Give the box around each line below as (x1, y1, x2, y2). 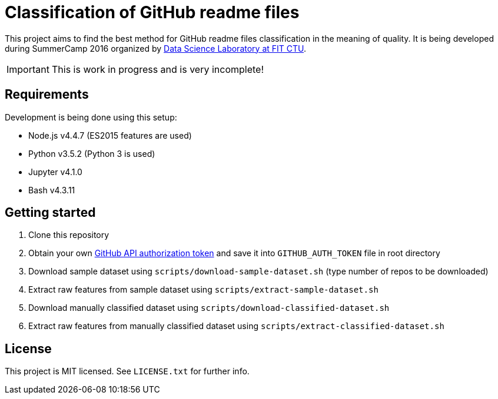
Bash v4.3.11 (28, 185, 75, 195)
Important (6, 63, 49, 75)
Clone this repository (28, 230, 109, 240)
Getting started (5, 205, 96, 220)
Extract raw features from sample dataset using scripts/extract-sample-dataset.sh (28, 284, 379, 295)
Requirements (5, 87, 89, 102)
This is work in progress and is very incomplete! (51, 63, 264, 75)
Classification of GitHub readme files (5, 2, 300, 22)
